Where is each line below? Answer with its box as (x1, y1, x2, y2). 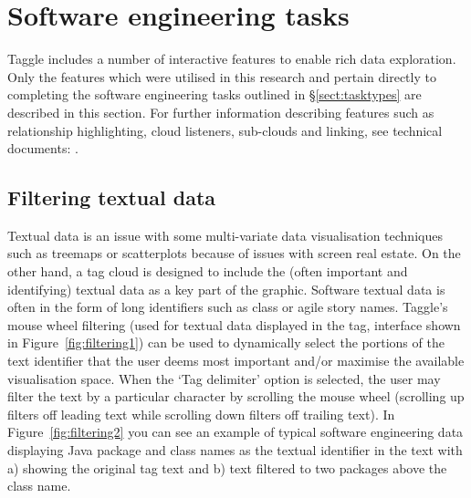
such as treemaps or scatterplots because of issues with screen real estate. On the (7, 244, 461, 263)
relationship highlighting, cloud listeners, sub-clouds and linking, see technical (7, 120, 443, 140)
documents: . (7, 139, 78, 158)
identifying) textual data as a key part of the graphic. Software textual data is (7, 279, 445, 298)
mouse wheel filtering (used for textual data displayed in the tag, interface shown (7, 315, 461, 334)
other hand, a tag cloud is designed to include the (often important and (7, 262, 408, 281)
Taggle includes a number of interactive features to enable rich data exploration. (7, 49, 456, 68)
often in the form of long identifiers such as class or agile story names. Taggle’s (7, 297, 448, 316)
